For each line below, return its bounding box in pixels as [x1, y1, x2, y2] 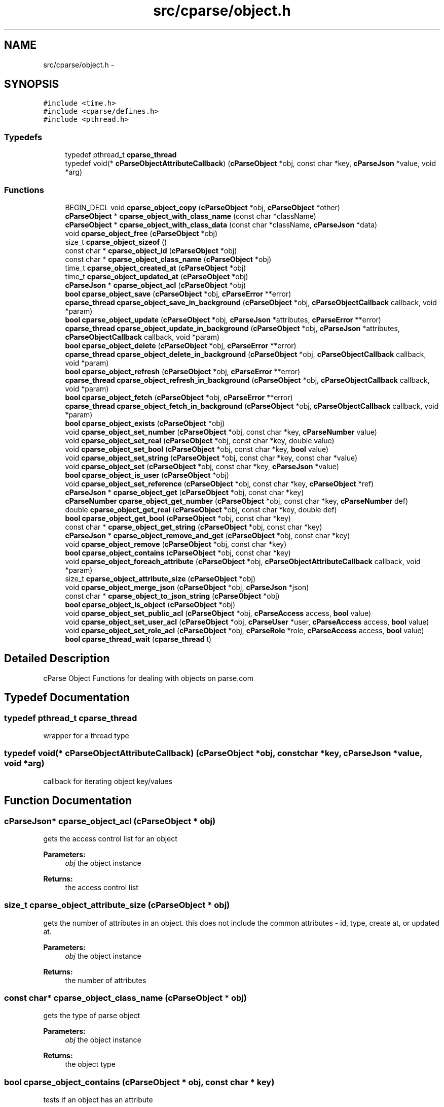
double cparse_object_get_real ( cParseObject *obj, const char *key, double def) [65, 505, 337, 514]
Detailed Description [4, 652, 110, 665]
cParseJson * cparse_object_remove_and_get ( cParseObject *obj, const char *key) [65, 531, 350, 540]
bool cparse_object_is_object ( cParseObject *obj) [65, 600, 236, 609]
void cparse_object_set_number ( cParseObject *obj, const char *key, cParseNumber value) [65, 427, 377, 436]
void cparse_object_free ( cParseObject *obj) [65, 229, 218, 238]
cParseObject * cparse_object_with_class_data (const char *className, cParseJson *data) [65, 220, 378, 229]
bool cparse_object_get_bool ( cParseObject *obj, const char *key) [65, 513, 291, 523]
